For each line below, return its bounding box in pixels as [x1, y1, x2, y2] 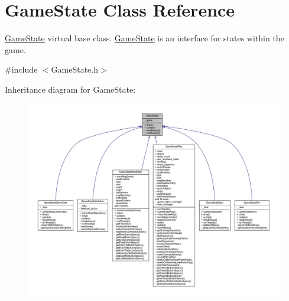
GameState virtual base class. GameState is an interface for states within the [5, 32, 284, 44]
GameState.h [51, 63, 98, 76]
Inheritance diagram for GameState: [5, 83, 136, 95]
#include [5, 63, 38, 76]
